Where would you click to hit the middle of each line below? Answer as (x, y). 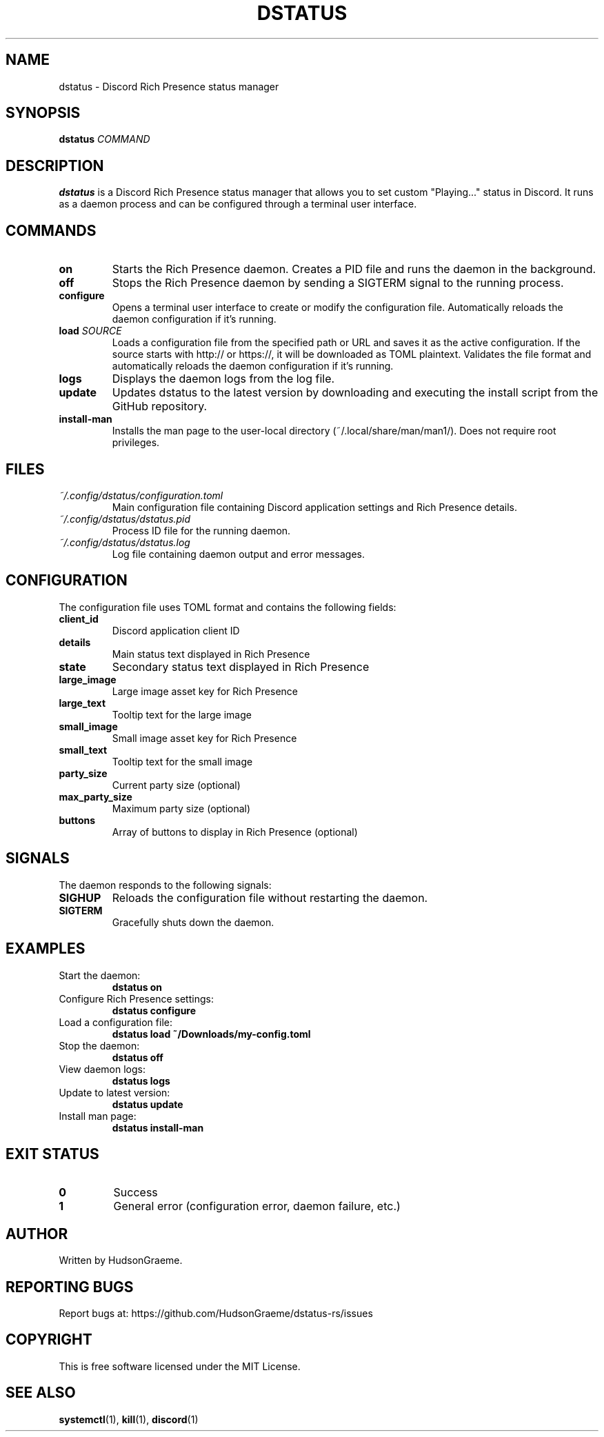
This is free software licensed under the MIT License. (180, 1366)
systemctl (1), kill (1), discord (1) (129, 1419)
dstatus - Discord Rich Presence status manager (169, 86)
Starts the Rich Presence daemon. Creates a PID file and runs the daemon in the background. (354, 269)
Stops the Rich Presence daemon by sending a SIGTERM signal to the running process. (338, 283)
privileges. (136, 443)
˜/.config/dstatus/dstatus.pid (125, 519)
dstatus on (137, 987)
